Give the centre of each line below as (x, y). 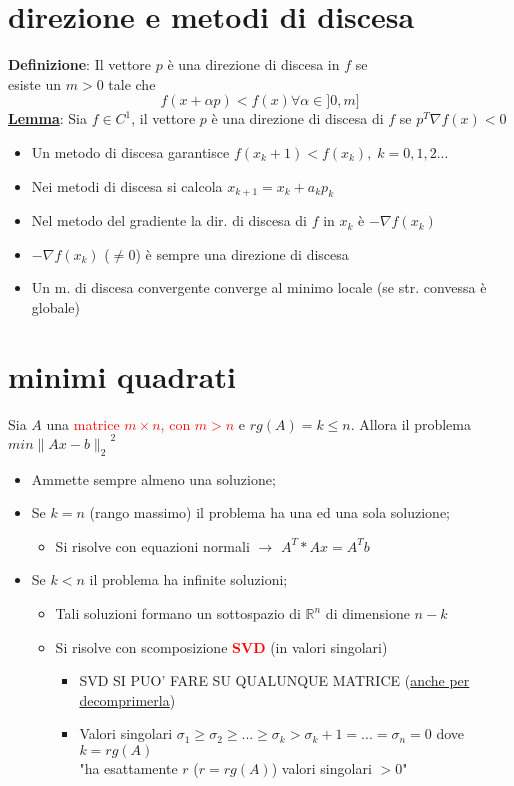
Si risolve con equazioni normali (152, 545)
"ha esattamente (128, 768)
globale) (56, 307)
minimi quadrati (122, 375)
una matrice (83, 423)
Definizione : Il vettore (80, 64)
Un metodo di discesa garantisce (130, 151)
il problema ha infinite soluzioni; (188, 579)
